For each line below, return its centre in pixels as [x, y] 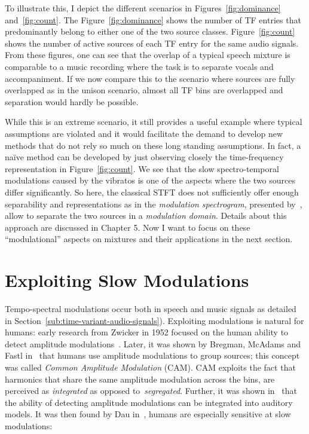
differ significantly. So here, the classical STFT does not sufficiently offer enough [152, 192]
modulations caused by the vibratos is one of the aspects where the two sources [150, 180]
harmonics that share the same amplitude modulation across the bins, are [140, 379]
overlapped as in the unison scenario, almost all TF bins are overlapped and [144, 90]
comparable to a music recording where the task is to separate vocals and [139, 66]
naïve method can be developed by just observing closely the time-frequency [144, 157]
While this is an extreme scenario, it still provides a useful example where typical [154, 122]
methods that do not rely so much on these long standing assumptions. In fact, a [153, 145]
